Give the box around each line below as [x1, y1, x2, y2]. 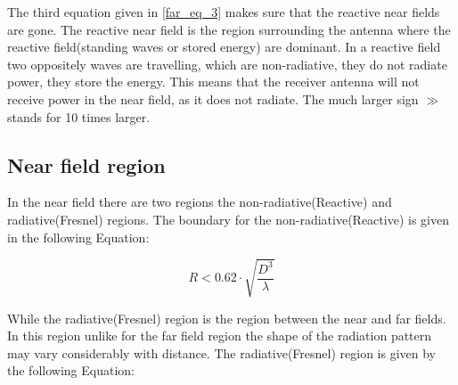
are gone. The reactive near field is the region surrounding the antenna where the [7, 20, 451, 38]
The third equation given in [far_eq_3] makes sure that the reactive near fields [7, 3, 440, 20]
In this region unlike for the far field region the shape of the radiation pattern [7, 326, 432, 345]
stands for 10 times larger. [7, 107, 151, 126]
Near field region [7, 151, 166, 178]
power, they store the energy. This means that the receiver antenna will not [7, 72, 420, 91]
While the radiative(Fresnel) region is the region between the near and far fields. [7, 308, 446, 327]
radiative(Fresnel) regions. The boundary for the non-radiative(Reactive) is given [7, 209, 449, 228]
